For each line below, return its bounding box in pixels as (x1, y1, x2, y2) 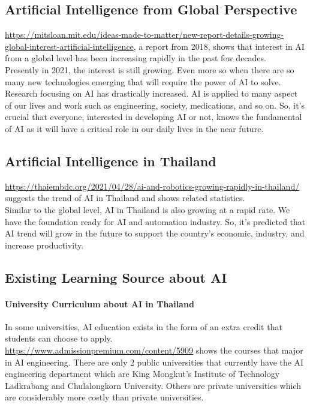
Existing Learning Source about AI (5, 268, 227, 286)
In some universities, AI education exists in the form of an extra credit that (5, 320, 282, 333)
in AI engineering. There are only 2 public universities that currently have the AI (5, 355, 304, 368)
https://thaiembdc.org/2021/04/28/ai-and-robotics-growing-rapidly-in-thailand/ (5, 179, 300, 192)
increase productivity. (5, 238, 84, 251)
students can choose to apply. (5, 332, 113, 345)
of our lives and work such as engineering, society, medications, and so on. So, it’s (5, 98, 305, 111)
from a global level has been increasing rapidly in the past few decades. (5, 52, 266, 64)
